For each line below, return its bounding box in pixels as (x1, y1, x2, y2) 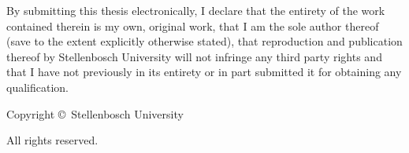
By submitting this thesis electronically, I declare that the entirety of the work (6, 2, 385, 18)
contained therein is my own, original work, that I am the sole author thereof (6, 17, 379, 34)
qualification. (6, 78, 69, 95)
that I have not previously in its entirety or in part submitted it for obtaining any (6, 64, 402, 80)
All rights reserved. (6, 132, 99, 148)
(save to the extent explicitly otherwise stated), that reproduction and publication (6, 33, 403, 49)
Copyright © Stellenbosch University (6, 105, 184, 122)
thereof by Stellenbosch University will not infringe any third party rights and (6, 48, 382, 64)
